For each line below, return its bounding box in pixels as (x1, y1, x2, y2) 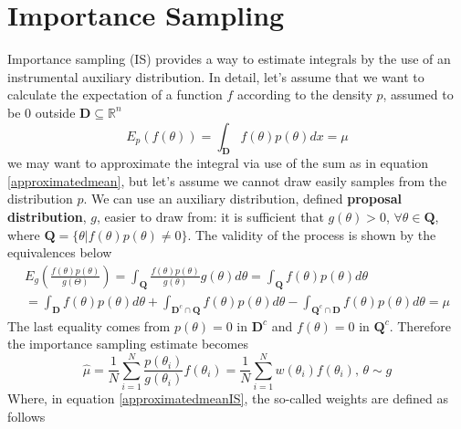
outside (35, 102, 76, 121)
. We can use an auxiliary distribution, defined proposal (83, 189, 402, 208)
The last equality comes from (7, 316, 171, 335)
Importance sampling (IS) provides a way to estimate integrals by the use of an (7, 49, 451, 68)
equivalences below (7, 243, 112, 262)
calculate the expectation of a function (7, 85, 223, 104)
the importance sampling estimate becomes (7, 334, 248, 353)
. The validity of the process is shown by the (187, 225, 436, 244)
